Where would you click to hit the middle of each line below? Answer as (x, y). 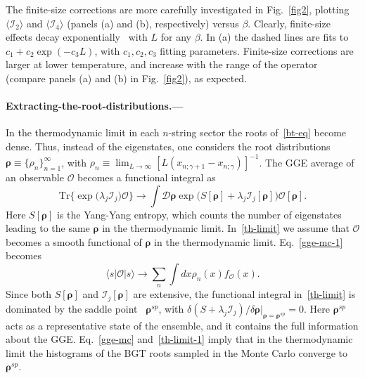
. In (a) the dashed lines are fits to (274, 37)
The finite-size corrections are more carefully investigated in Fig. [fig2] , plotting (178, 9)
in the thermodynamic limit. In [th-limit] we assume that (226, 228)
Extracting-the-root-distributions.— (95, 106)
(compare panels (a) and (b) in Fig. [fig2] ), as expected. (127, 78)
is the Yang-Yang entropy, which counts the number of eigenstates (199, 214)
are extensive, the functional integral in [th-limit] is (244, 294)
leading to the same (48, 228)
